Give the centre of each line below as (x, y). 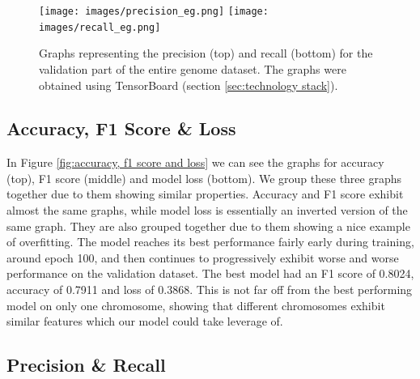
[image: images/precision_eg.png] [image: (154, 11)
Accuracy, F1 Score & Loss (121, 128)
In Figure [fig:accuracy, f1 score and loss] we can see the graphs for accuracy (195, 162)
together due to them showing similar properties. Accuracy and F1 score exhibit (205, 194)
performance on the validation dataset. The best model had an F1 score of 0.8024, (210, 273)
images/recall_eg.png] (100, 27)
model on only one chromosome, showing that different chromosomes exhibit (196, 305)
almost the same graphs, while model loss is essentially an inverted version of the (207, 210)
